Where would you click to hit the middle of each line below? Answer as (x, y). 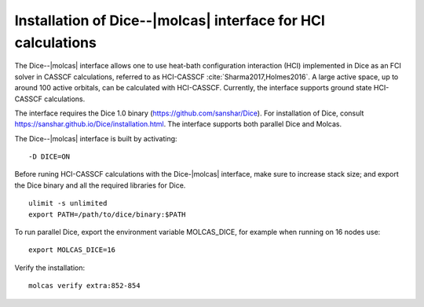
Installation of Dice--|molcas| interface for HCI (170, 20)
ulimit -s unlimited (68, 203)
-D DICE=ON (49, 157)
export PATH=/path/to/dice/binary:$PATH (107, 214)
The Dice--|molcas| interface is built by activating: (96, 138)
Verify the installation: (50, 268)
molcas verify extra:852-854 (84, 286)
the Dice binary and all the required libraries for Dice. (100, 185)
